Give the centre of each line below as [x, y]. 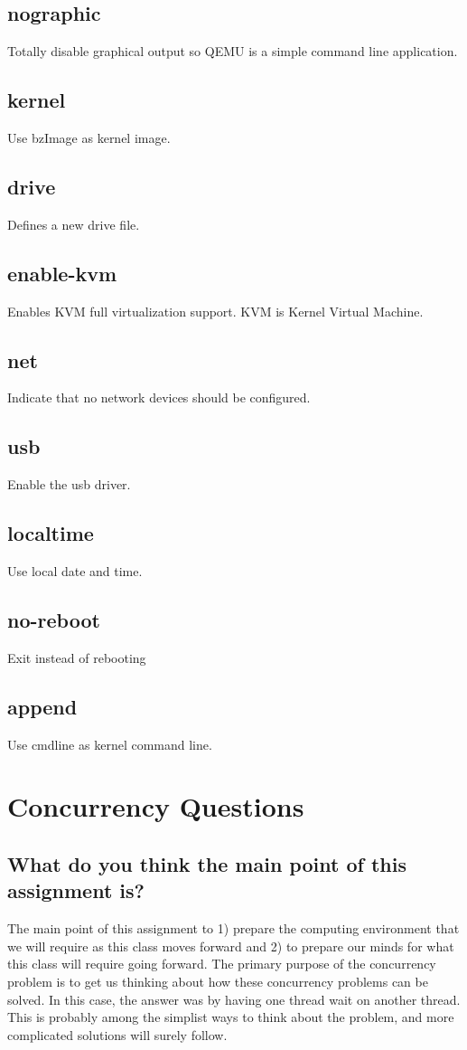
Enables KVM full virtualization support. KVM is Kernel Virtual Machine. [215, 311]
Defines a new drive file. [74, 224]
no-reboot [54, 619]
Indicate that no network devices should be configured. [159, 397]
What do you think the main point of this [207, 863]
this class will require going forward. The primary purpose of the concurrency [222, 964]
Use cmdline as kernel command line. [110, 744]
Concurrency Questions [156, 806]
